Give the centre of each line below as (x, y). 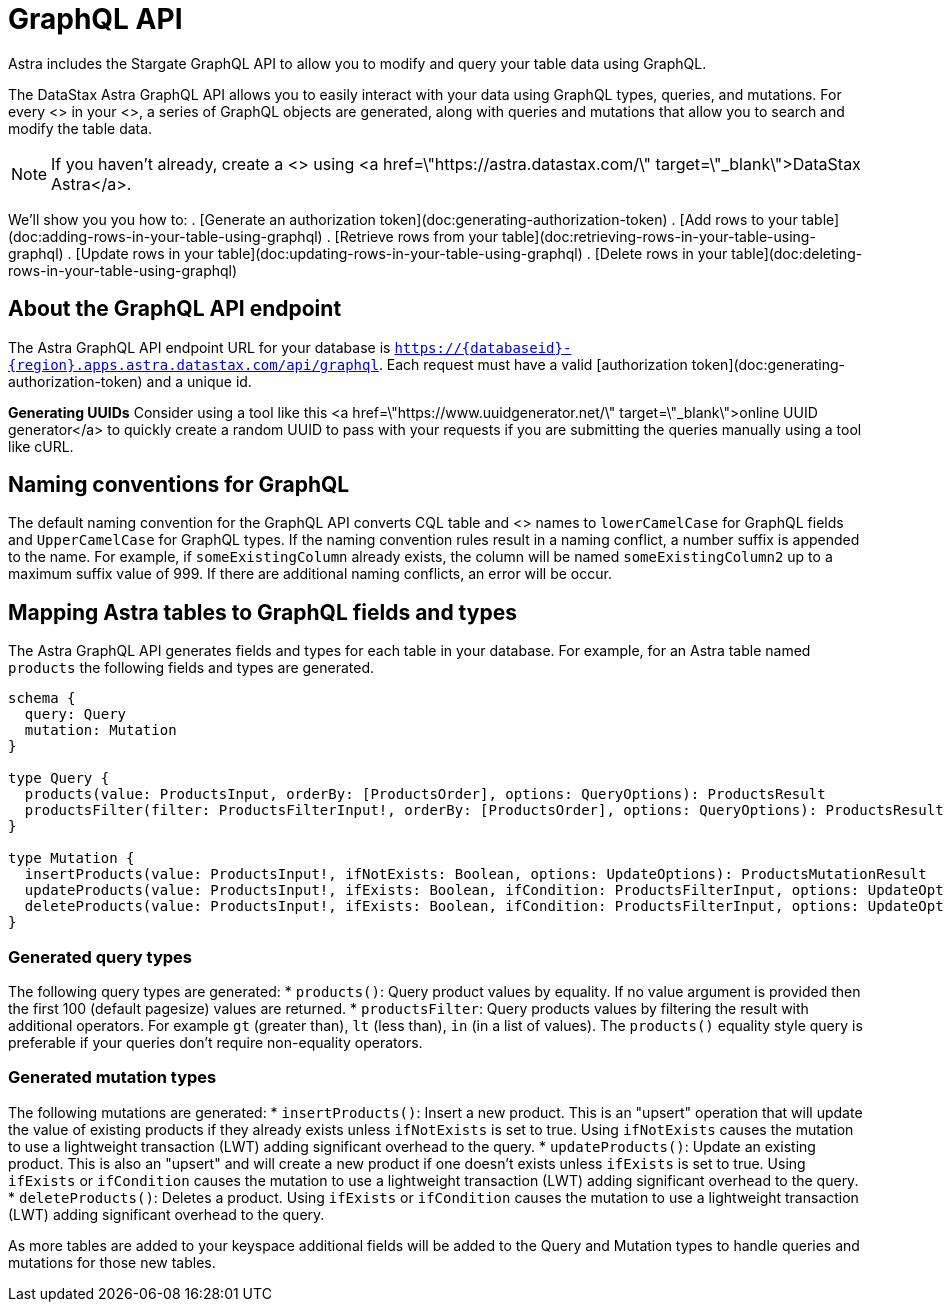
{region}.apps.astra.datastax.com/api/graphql (193, 364)
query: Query (75, 714)
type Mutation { (71, 858)
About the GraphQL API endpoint (175, 309)
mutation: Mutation (100, 730)
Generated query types (100, 956)
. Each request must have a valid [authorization (533, 364)
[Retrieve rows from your (416, 236)
